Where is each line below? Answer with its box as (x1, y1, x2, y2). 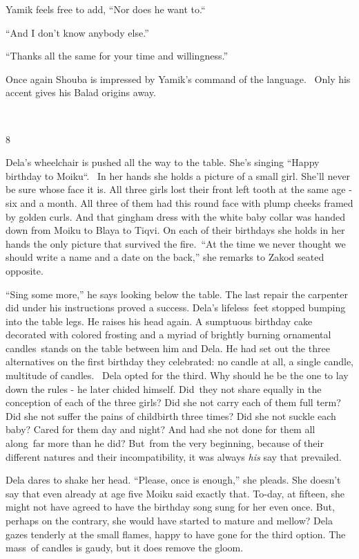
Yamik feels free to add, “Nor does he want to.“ (6, 2, 206, 16)
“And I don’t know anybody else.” (6, 25, 149, 39)
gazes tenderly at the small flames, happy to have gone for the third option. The (6, 526, 346, 541)
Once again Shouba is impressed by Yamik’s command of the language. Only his (6, 71, 351, 86)
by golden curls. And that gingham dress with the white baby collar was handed (6, 209, 345, 223)
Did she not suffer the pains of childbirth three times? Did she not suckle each (6, 408, 336, 423)
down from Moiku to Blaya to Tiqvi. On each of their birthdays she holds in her (6, 223, 345, 237)
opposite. (6, 263, 43, 277)
